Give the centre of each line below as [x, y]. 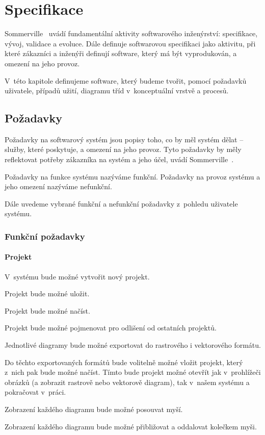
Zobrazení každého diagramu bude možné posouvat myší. [94, 409]
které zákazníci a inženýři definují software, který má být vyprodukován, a [121, 53]
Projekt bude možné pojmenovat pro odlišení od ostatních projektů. [111, 328]
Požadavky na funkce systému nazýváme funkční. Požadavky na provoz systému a [132, 176]
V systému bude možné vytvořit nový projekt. [77, 276]
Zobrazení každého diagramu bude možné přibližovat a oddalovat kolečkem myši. [131, 426]
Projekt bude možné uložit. [47, 293]
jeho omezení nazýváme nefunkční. [58, 186]
